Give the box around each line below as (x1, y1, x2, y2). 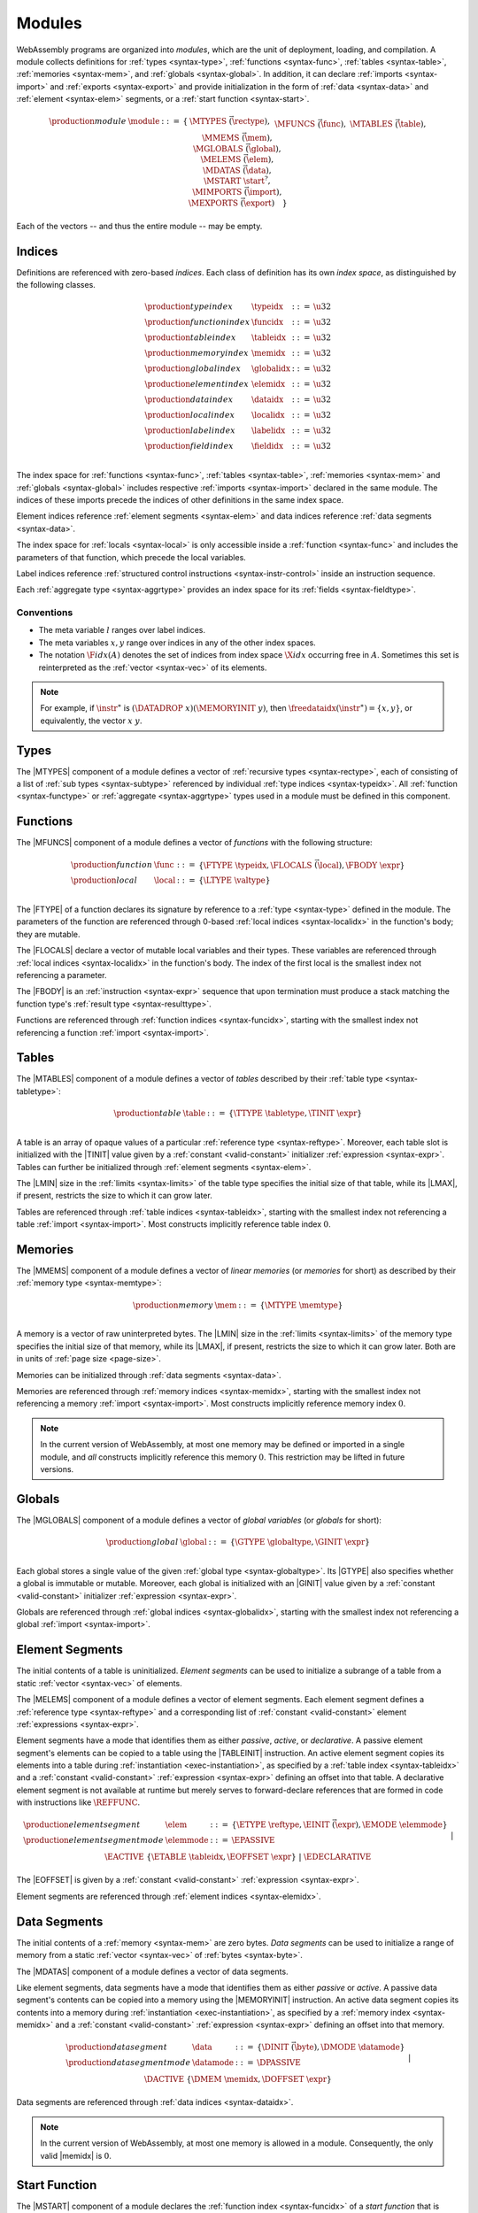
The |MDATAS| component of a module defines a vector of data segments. (16, 1966, 289, 1977)
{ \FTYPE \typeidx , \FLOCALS (197, 860, 312, 870)
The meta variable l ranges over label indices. (38, 625, 205, 636)
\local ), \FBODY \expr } (317, 860, 405, 870)
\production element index (144, 379, 250, 389)
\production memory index (144, 348, 250, 359)
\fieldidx (251, 441, 283, 451)
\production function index (144, 317, 251, 328)
